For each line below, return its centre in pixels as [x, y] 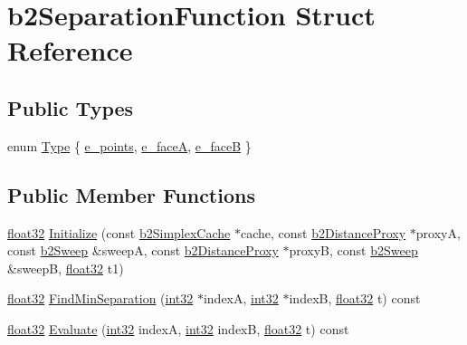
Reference [70, 50]
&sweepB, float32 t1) [66, 268]
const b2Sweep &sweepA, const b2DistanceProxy [143, 250]
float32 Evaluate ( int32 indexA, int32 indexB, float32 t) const [178, 328]
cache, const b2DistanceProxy [323, 232]
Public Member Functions [131, 194]
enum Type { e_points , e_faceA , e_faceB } [129, 145]
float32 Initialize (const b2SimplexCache [119, 232]
